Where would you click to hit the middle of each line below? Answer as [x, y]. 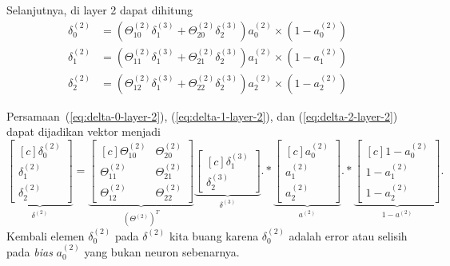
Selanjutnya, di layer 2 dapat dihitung [100, 10]
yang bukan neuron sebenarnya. [162, 251]
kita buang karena [214, 235]
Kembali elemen [46, 235]
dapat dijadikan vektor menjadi [84, 131]
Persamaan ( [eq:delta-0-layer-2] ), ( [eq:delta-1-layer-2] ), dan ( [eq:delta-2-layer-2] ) [202, 115]
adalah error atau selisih [348, 235]
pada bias [30, 251]
